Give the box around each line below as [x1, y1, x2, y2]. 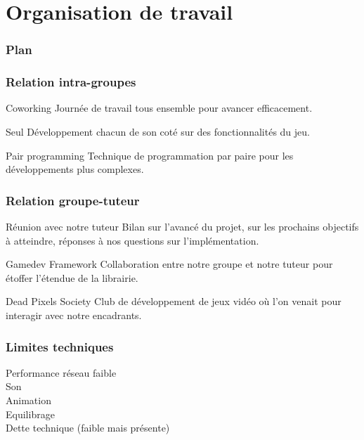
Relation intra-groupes [6, 73, 136, 91]
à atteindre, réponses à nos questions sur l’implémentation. [6, 233, 259, 247]
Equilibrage [6, 406, 55, 421]
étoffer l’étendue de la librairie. [6, 270, 138, 285]
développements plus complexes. [6, 162, 144, 176]
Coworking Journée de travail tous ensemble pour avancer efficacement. [6, 101, 313, 115]
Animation [6, 393, 51, 407]
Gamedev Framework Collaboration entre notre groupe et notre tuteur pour [6, 257, 333, 271]
